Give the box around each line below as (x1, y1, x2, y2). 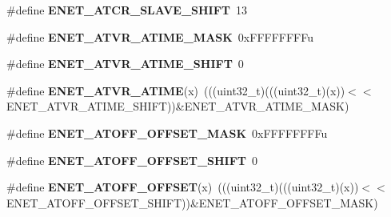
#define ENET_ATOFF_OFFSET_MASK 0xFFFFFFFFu (6, 124, 328, 141)
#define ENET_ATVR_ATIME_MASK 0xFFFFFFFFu (6, 28, 314, 45)
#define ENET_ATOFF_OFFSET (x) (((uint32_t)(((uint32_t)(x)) (6, 179, 359, 195)
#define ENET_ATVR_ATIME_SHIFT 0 (6, 55, 244, 72)
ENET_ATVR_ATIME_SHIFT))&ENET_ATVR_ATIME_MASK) (6, 98, 349, 115)
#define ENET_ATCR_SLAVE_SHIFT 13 (6, 2, 248, 18)
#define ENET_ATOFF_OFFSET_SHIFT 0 (6, 151, 258, 168)
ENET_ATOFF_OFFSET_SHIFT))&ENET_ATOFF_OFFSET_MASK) (6, 194, 378, 211)
